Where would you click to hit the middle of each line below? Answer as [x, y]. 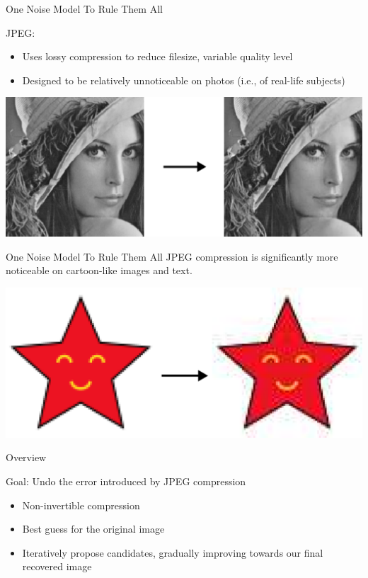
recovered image [57, 566]
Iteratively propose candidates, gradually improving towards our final [173, 552]
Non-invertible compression [81, 505]
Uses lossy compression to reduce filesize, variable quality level [157, 56]
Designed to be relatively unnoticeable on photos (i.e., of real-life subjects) [184, 80]
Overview [26, 457]
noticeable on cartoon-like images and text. [99, 270]
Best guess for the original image [93, 529]
